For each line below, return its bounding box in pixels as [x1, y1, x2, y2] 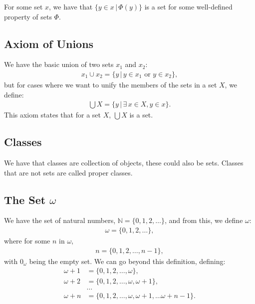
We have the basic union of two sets [4, 59, 114, 69]
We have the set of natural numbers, [4, 215, 116, 225]
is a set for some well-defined [144, 1, 233, 11]
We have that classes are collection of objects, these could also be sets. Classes [4, 157, 244, 168]
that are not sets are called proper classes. [4, 167, 133, 177]
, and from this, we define [164, 215, 243, 225]
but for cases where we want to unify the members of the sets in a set [4, 79, 217, 90]
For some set [4, 1, 43, 11]
